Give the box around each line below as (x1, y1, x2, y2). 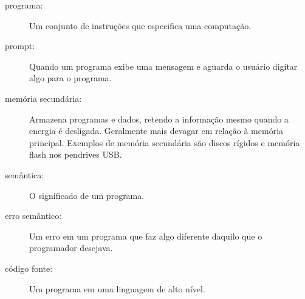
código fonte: (5, 261, 53, 274)
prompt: (5, 39, 35, 52)
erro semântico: (5, 209, 62, 222)
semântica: (5, 168, 44, 181)
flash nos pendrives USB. (29, 148, 122, 161)
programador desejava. (29, 241, 113, 254)
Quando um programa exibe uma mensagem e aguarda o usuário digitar (29, 59, 298, 72)
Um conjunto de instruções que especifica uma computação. (29, 19, 252, 32)
